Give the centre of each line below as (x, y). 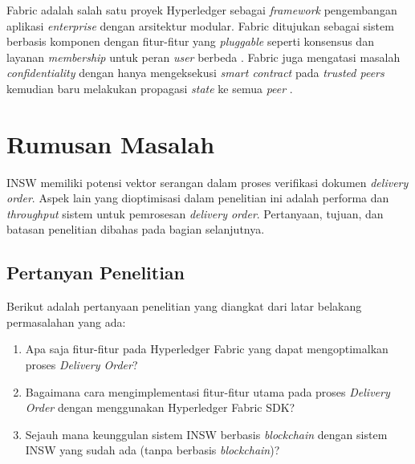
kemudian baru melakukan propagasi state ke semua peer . (150, 88)
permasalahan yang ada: (66, 322)
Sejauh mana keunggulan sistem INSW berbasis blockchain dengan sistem (206, 434)
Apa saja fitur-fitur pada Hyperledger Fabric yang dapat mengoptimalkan (207, 349)
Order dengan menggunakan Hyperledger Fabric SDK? (160, 407)
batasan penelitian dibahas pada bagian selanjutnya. (136, 229)
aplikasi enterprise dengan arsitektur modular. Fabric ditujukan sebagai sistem (200, 25)
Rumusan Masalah (111, 143)
